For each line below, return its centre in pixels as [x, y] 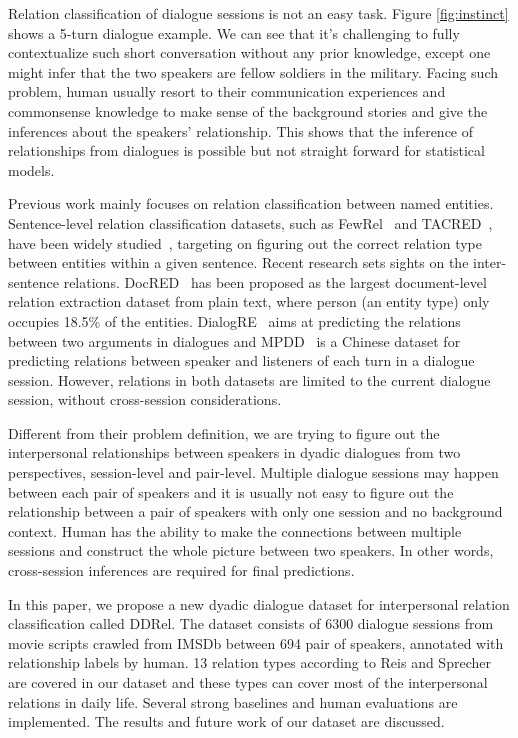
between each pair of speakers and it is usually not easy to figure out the [231, 491]
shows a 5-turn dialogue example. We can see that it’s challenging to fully [234, 32]
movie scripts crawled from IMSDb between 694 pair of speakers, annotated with [256, 642]
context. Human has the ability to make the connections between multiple [235, 530]
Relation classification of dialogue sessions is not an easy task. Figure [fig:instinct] [258, 13]
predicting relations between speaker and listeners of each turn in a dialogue [241, 360]
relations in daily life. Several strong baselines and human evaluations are [233, 701]
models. [31, 169]
